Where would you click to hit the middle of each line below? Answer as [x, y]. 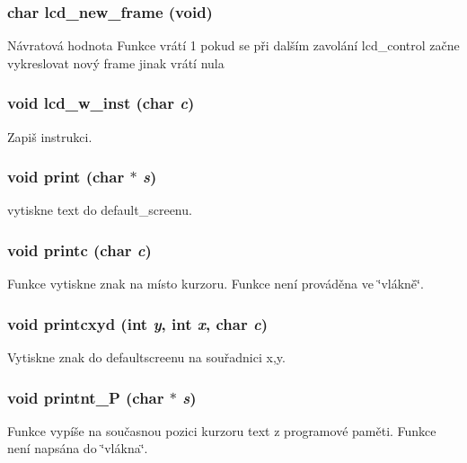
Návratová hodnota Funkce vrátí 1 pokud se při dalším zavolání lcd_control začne [233, 45]
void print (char [66, 177]
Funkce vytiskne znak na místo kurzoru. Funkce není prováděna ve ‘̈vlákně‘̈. [216, 284]
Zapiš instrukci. [50, 136]
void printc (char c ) [79, 249]
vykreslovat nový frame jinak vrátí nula [116, 62]
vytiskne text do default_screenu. [100, 210]
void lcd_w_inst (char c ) [101, 103]
